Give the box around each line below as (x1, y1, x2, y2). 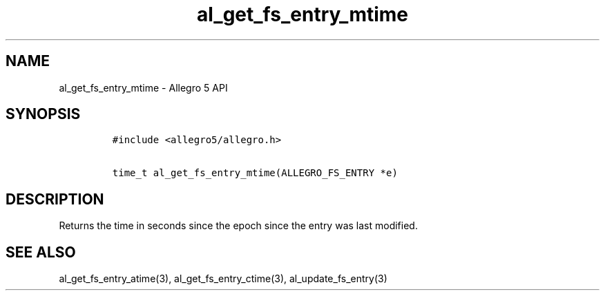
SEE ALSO (6, 243, 76, 261)
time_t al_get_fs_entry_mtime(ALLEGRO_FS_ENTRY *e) (112, 167, 398, 179)
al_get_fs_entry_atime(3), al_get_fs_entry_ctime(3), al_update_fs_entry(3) (59, 273, 387, 285)
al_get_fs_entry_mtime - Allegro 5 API (59, 81, 228, 94)
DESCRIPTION (6, 190, 104, 208)
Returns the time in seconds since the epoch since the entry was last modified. (59, 220, 418, 232)
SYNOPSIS (6, 105, 81, 123)
